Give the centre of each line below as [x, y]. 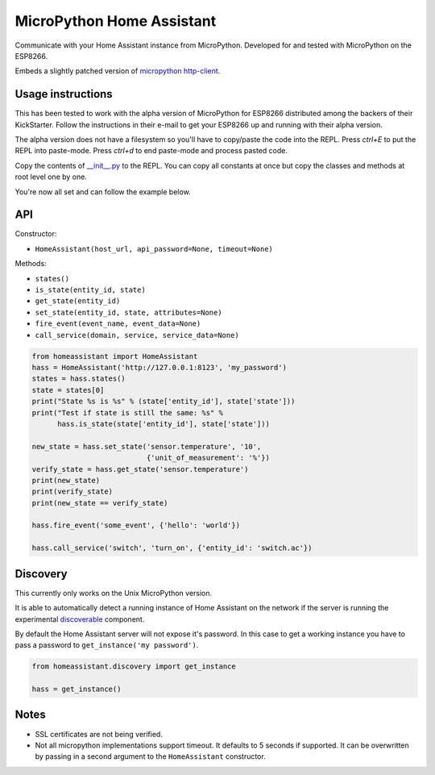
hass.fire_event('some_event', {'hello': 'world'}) [136, 525]
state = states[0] [68, 390]
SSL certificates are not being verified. [99, 734]
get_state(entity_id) [78, 301]
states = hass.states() [79, 379]
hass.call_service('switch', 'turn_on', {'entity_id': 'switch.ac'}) [172, 548]
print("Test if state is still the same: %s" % [127, 412]
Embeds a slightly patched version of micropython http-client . [118, 71]
